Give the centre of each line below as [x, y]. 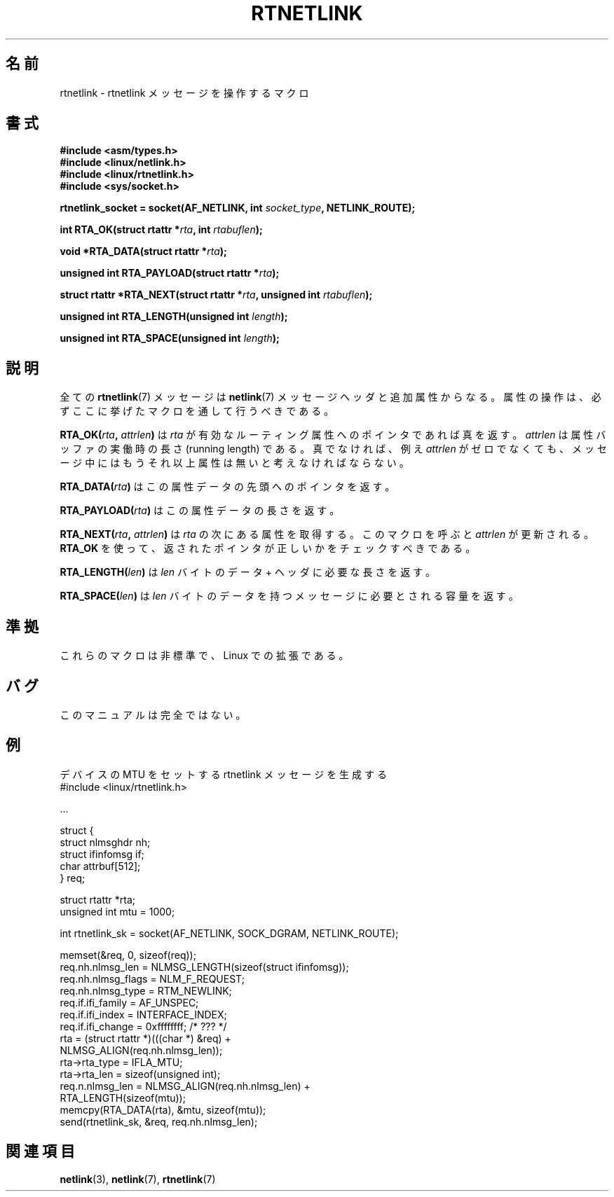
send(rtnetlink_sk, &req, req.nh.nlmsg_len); [159, 1121]
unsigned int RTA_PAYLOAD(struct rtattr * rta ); [170, 273]
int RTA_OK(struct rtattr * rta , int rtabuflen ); [161, 230]
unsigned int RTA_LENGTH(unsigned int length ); [174, 317]
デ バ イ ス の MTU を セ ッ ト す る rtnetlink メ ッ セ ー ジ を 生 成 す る [223, 774]
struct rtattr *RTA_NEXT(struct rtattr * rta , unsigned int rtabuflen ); [216, 295]
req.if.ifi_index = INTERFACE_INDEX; [143, 1014]
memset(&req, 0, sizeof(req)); [128, 955]
